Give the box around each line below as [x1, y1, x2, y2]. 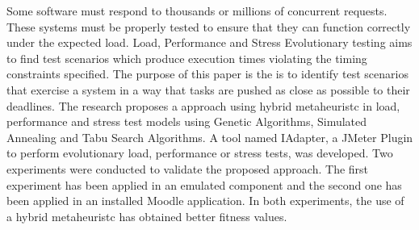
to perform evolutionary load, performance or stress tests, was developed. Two [6, 144, 393, 161]
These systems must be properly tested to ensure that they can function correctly [6, 18, 411, 35]
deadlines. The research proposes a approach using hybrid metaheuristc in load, [6, 97, 400, 114]
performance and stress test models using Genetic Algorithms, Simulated [6, 113, 367, 130]
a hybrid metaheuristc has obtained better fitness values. [6, 207, 287, 224]
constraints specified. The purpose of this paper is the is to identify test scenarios [6, 65, 409, 82]
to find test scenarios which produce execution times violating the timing [6, 49, 367, 66]
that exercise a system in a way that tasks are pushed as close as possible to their [6, 81, 410, 98]
